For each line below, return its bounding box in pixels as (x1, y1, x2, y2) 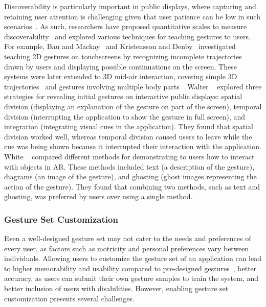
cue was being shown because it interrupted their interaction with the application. (4, 141, 261, 152)
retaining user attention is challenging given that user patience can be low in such (4, 11, 260, 21)
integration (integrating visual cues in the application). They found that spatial (4, 121, 253, 132)
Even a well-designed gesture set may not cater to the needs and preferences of (4, 233, 251, 244)
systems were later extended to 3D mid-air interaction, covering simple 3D (4, 71, 237, 82)
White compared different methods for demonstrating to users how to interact (4, 151, 255, 161)
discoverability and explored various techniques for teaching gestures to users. (4, 31, 251, 41)
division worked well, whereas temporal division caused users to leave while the (4, 131, 252, 141)
